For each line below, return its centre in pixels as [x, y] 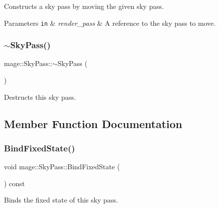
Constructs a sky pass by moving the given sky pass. [84, 6]
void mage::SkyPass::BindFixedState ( [62, 167]
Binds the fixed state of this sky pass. [61, 200]
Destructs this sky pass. [40, 97]
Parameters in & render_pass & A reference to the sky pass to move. [110, 23]
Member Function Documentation [93, 123]
